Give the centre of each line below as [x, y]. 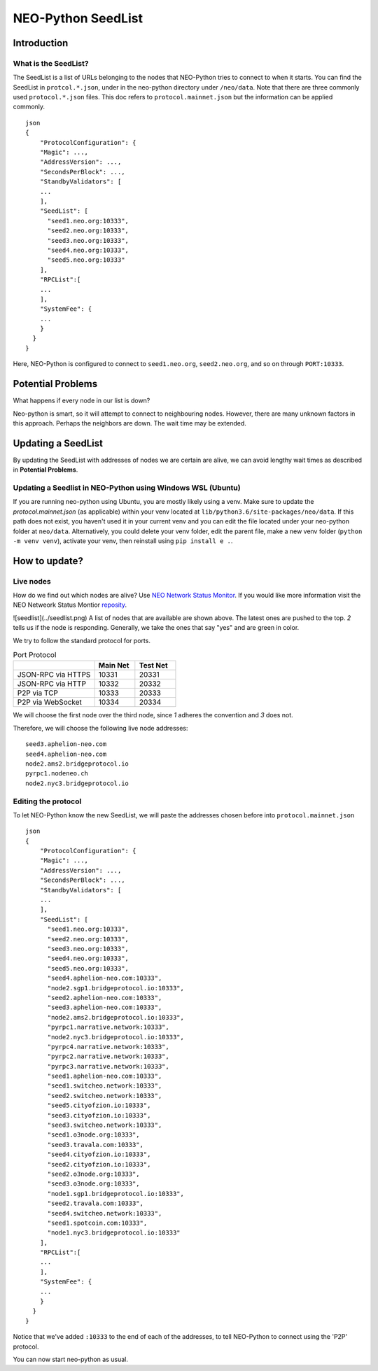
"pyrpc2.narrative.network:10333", [108, 1056]
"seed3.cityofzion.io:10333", [99, 1115]
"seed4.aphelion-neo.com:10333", [105, 978]
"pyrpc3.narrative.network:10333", [108, 1066]
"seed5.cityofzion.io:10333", [99, 1105]
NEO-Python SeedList [78, 18]
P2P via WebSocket [49, 702]
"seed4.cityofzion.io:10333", [99, 1154]
